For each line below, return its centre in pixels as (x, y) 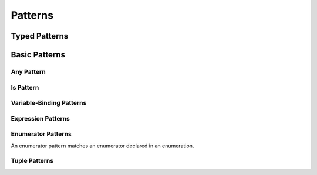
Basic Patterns (38, 55)
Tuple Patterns (32, 161)
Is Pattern (25, 87)
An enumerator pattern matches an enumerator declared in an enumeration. (102, 146)
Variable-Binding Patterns (49, 103)
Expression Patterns (41, 118)
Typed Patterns (40, 36)
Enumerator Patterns (41, 134)
